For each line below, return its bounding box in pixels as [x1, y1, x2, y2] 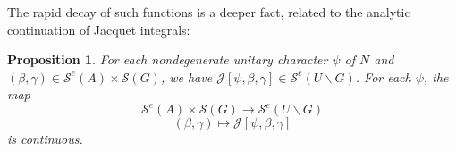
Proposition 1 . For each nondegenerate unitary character [7, 50, 328, 69]
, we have [160, 67, 213, 86]
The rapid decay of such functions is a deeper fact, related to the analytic [7, 3, 410, 21]
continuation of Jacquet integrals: [7, 20, 190, 38]
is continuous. [7, 130, 83, 148]
